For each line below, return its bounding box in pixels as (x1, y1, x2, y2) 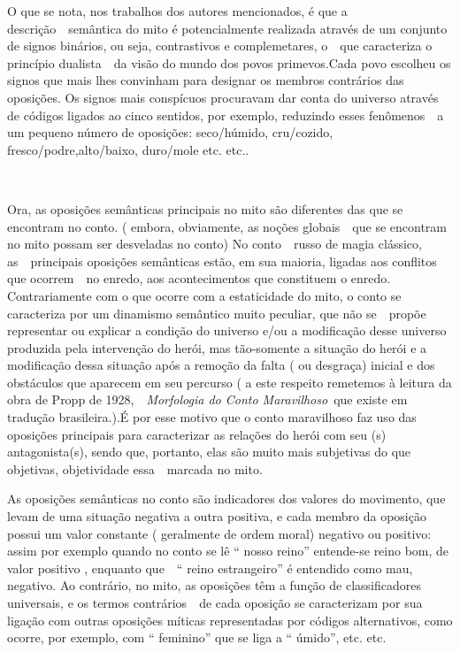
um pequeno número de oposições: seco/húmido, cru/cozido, (7, 123, 333, 142)
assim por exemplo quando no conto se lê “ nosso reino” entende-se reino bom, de (7, 541, 449, 560)
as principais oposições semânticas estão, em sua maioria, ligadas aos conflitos (7, 251, 437, 270)
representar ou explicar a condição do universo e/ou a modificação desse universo (7, 321, 447, 340)
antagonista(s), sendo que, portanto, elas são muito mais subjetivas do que (7, 442, 411, 461)
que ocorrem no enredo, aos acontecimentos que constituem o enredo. (7, 269, 391, 288)
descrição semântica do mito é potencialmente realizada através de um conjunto (7, 19, 448, 37)
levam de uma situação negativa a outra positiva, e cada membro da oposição (7, 507, 426, 525)
